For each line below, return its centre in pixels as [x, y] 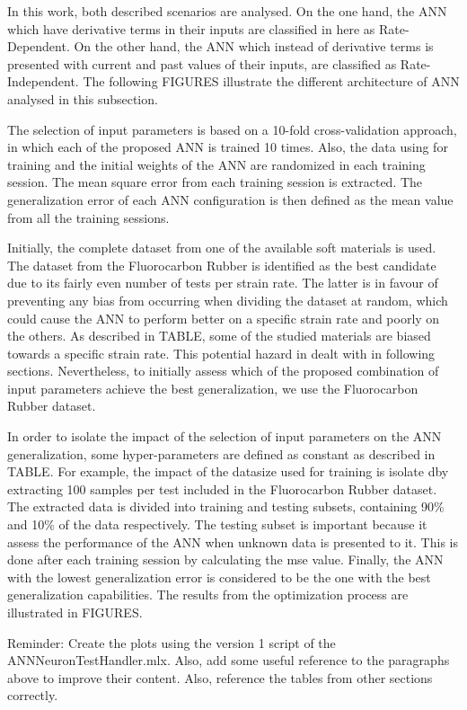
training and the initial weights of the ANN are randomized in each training [216, 164]
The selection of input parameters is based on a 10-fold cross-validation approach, [232, 129]
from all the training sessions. [88, 217]
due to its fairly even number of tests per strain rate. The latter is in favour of [223, 283]
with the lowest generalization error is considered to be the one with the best [219, 577]
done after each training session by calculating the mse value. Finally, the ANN [225, 559]
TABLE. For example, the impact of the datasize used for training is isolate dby [228, 471]
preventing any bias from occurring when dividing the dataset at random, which [228, 300]
